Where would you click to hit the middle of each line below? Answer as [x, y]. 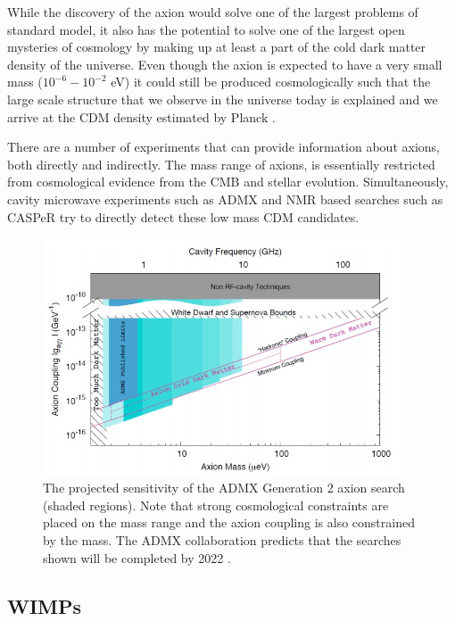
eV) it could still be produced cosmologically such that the [271, 82]
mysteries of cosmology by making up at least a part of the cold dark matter [217, 47]
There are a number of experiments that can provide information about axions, [223, 147]
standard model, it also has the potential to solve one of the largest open [206, 29]
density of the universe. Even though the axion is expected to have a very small [225, 64]
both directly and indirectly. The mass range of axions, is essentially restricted [221, 164]
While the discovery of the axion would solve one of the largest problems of [213, 12]
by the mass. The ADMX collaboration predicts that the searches [222, 540]
